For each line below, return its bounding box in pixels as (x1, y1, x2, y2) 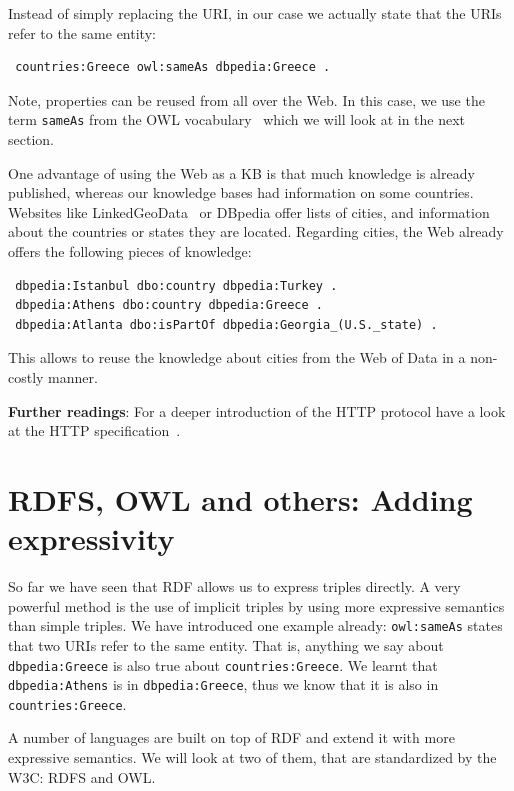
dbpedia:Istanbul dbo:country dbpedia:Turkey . (15, 278, 338, 293)
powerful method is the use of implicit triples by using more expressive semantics (8, 595, 505, 616)
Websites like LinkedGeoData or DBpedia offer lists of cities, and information (8, 201, 490, 222)
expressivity (8, 518, 175, 559)
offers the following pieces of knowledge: (8, 241, 252, 261)
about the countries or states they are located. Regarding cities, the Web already (8, 221, 504, 242)
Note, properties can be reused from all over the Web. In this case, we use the (8, 89, 485, 110)
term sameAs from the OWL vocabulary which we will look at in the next (8, 109, 466, 130)
